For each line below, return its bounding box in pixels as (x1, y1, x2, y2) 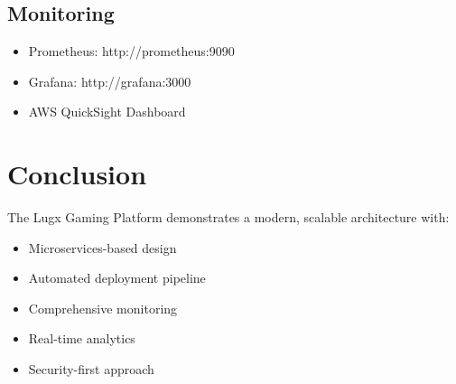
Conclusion (7, 155, 147, 192)
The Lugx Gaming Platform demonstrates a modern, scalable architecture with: (7, 208, 450, 227)
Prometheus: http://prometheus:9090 (28, 42, 235, 61)
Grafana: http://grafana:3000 (28, 71, 191, 90)
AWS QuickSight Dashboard (28, 102, 186, 121)
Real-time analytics (28, 329, 135, 348)
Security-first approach (28, 360, 154, 379)
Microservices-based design (28, 238, 177, 257)
